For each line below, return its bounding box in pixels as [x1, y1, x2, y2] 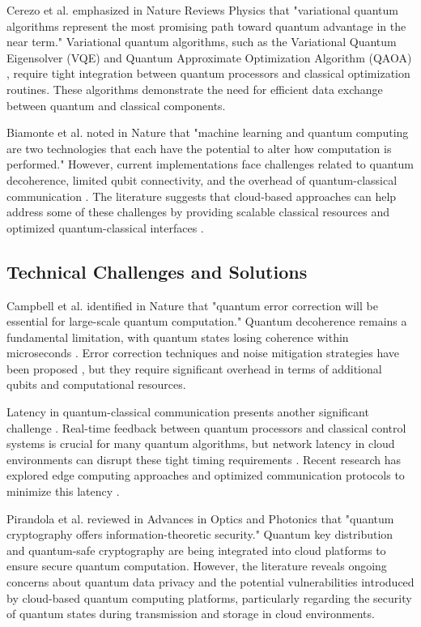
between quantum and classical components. [6, 96, 226, 113]
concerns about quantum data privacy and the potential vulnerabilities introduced [6, 574, 415, 591]
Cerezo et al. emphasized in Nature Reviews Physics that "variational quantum [6, 2, 398, 18]
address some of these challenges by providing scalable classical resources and [6, 203, 389, 220]
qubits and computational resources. [6, 376, 186, 393]
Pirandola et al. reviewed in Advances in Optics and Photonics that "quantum [6, 510, 394, 527]
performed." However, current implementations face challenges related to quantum [6, 156, 414, 173]
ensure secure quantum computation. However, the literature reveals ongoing [6, 557, 387, 574]
